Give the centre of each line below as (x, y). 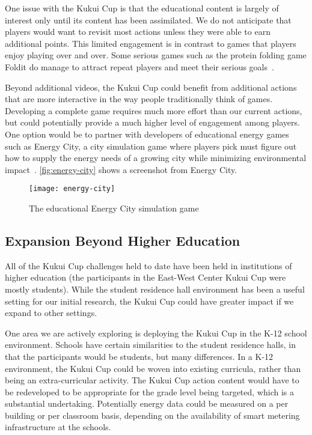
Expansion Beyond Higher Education (123, 240)
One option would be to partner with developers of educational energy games (147, 134)
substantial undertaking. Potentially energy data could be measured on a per (147, 403)
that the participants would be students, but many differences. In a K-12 (139, 356)
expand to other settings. (51, 313)
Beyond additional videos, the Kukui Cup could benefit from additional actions (151, 87)
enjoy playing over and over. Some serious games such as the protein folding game (156, 55)
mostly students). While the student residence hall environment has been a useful (155, 289)
